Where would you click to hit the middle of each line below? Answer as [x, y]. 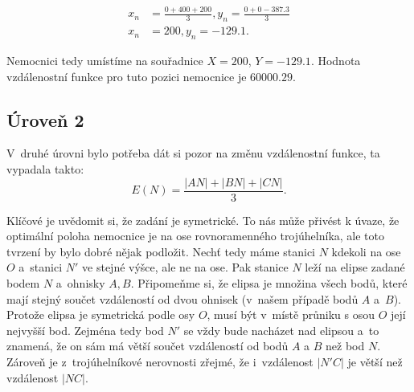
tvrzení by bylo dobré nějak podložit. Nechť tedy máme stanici [161, 251]
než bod [345, 346]
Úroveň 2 [45, 119]
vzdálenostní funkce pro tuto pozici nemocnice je [127, 76]
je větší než [375, 361]
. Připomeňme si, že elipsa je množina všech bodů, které [269, 282]
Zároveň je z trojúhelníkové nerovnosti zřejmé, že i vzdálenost [160, 361]
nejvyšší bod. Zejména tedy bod [85, 330]
